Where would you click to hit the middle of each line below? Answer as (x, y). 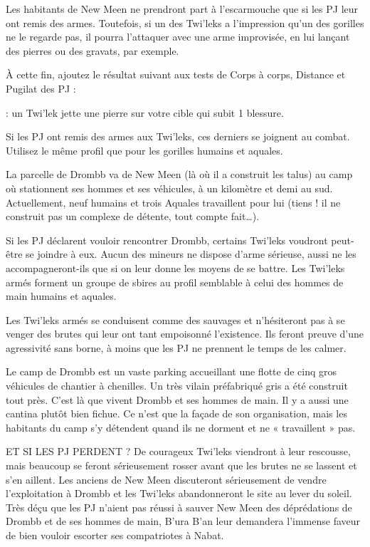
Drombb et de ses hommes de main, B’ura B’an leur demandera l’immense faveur (183, 521)
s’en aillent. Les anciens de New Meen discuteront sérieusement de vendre (166, 479)
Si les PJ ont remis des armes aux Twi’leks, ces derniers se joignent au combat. (178, 136)
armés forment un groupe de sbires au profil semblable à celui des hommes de (175, 282)
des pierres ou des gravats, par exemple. (92, 50)
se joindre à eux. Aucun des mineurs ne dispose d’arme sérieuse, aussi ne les (191, 254)
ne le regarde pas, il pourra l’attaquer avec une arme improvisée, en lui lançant (178, 37)
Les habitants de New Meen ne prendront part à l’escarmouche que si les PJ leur (182, 9)
